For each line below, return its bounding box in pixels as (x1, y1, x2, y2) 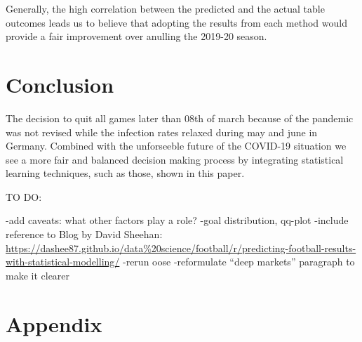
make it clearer (6, 268, 70, 282)
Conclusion (6, 70, 114, 98)
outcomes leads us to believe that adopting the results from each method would (6, 15, 347, 29)
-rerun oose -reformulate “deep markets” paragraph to (123, 254, 355, 269)
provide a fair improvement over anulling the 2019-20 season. (6, 29, 267, 44)
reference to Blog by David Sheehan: (6, 227, 163, 242)
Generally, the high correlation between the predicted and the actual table (6, 1, 325, 15)
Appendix (6, 309, 102, 338)
